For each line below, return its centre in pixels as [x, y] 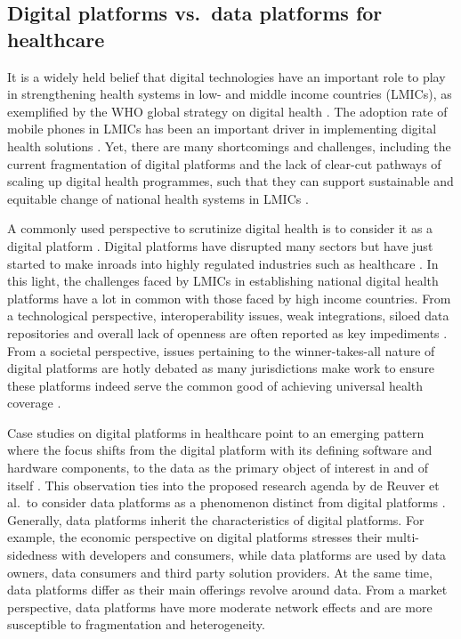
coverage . [34, 403]
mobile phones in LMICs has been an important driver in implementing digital [222, 129]
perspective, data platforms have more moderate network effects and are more [220, 607]
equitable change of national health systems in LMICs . [158, 198]
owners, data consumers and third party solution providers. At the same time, [220, 572]
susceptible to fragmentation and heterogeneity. [136, 624]
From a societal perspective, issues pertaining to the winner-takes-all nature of [221, 350]
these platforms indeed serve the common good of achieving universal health [215, 385]
